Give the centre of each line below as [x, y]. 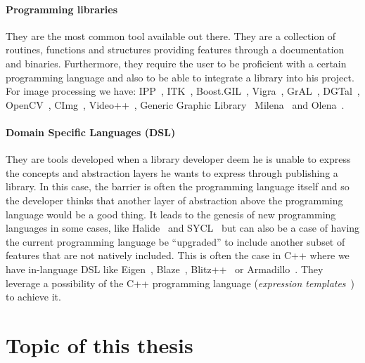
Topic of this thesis [100, 344]
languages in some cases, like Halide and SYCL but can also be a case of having [183, 228]
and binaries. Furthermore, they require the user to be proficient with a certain [176, 63]
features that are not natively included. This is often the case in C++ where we [178, 255]
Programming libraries [62, 9]
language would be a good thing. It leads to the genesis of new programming [171, 214]
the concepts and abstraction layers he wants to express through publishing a [172, 172]
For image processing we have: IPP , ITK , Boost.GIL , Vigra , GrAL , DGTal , [183, 91]
